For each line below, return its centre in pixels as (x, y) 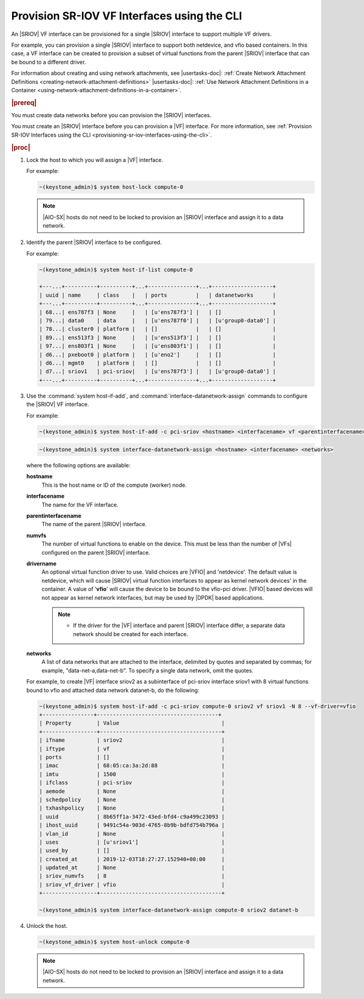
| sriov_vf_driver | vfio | (132, 884)
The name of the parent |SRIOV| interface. (94, 524)
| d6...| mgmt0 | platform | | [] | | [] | (157, 363)
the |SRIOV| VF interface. (58, 404)
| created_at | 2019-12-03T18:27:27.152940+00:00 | (132, 859)
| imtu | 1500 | (132, 774)
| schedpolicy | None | (132, 799)
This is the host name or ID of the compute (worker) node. (114, 485)
